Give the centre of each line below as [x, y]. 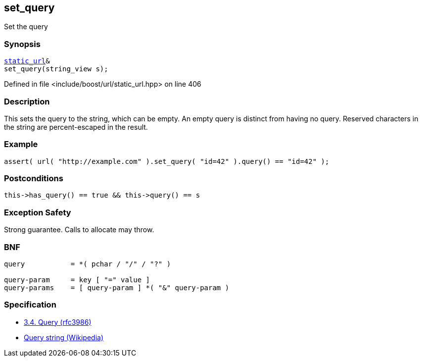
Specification [30, 305]
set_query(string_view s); [56, 69]
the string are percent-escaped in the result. [76, 127]
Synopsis [22, 44]
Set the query [26, 27]
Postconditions [34, 179]
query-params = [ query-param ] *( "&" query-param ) [117, 287]
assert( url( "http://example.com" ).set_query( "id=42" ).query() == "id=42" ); [167, 161]
